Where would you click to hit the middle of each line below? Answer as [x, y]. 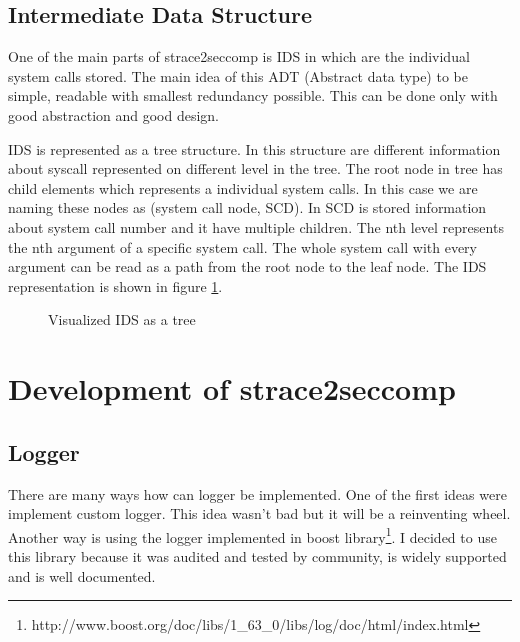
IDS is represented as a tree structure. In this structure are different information [254, 148]
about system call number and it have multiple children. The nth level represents [256, 226]
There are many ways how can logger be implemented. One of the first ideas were [257, 493]
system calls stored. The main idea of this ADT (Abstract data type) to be [238, 75]
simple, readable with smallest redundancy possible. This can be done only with [253, 95]
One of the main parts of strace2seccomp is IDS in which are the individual [239, 56]
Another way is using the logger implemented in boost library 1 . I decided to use [252, 535]
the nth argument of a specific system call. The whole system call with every [242, 246]
